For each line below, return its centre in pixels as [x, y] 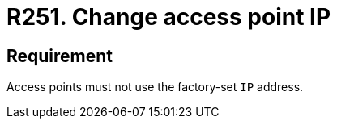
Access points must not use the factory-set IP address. [155, 87]
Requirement [60, 56]
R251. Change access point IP [169, 17]
